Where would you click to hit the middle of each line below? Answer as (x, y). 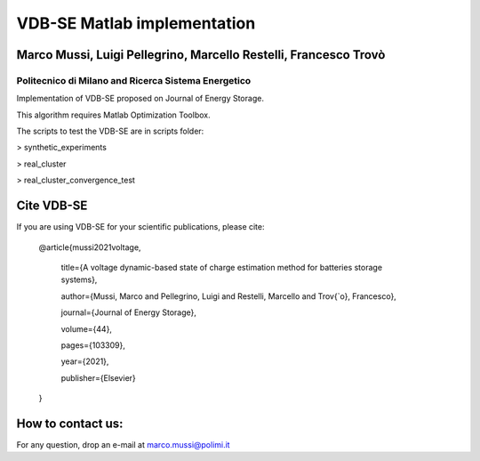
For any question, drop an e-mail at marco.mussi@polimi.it (123, 444)
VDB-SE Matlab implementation (136, 23)
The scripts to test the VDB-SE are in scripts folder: (110, 131)
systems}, (79, 279)
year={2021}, (85, 361)
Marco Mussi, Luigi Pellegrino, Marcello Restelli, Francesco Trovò (201, 55)
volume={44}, (87, 328)
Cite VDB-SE (52, 206)
